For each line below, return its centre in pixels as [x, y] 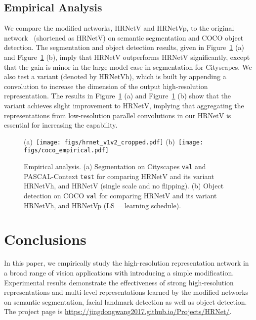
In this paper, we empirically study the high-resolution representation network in [127, 263]
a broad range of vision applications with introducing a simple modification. [119, 272]
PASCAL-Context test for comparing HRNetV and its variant [119, 176]
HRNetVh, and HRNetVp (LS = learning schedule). [103, 205]
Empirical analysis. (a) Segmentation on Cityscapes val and [115, 166]
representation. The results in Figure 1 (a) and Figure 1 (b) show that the [118, 96]
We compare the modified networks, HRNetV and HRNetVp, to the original [119, 28]
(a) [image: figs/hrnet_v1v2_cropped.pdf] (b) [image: [114, 141]
